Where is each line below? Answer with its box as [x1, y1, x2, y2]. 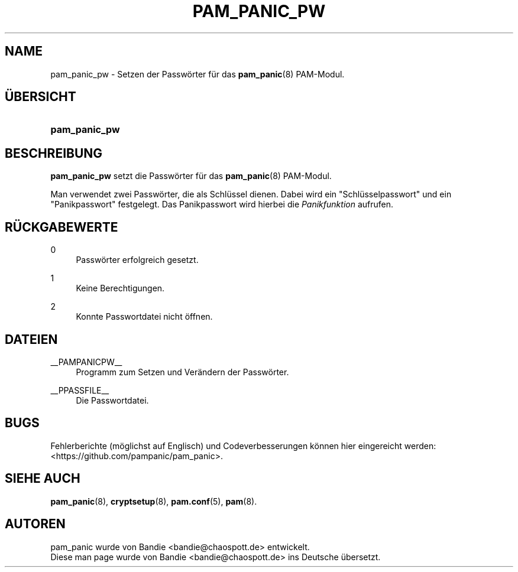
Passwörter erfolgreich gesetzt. [76, 255, 199, 265]
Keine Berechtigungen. [76, 283, 165, 294]
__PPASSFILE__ [50, 385, 109, 395]
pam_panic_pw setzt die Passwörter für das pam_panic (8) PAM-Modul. [50, 171, 332, 181]
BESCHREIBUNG [5, 145, 103, 161]
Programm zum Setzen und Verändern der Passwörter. [76, 366, 289, 377]
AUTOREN [5, 516, 66, 532]
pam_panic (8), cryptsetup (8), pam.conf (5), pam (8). [50, 496, 257, 506]
